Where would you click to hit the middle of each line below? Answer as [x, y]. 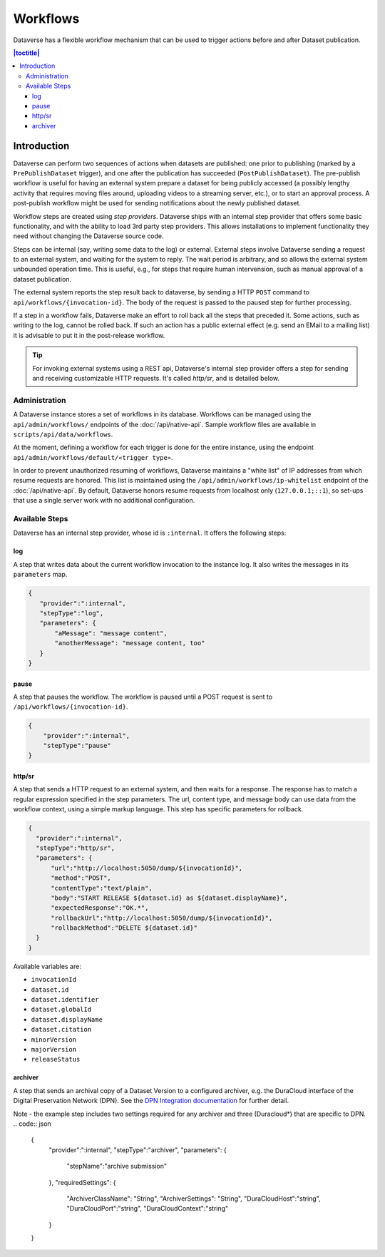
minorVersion [54, 1040]
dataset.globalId [61, 1010]
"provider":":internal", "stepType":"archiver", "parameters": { [138, 1150]
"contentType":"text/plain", [102, 888]
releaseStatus [56, 1060]
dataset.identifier [65, 1000]
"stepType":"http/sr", [76, 848]
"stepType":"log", [72, 613]
